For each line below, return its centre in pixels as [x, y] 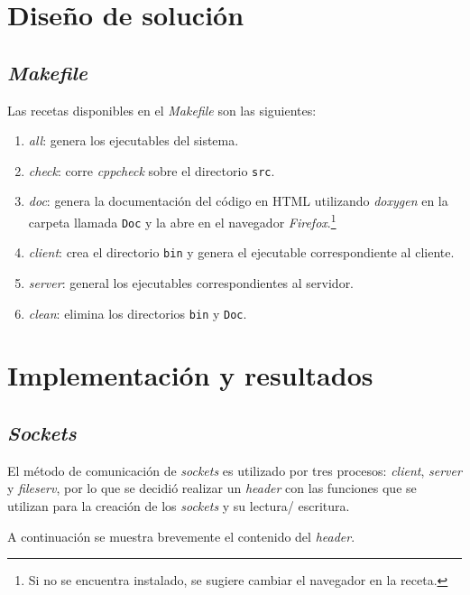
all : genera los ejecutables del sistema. [134, 140]
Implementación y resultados [190, 375]
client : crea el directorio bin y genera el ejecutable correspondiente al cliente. [241, 252]
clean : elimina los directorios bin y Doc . [138, 313]
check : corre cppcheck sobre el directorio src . [152, 170]
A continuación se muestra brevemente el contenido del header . [181, 536]
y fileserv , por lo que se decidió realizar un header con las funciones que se [212, 488]
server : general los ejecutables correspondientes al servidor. [191, 282]
